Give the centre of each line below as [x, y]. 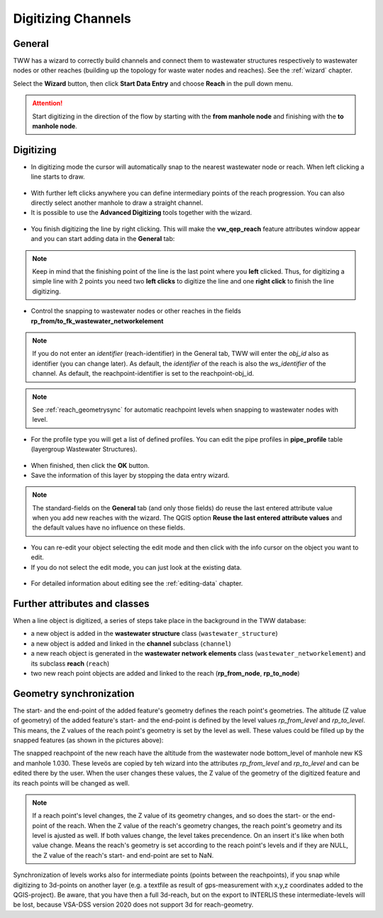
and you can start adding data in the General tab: [103, 239]
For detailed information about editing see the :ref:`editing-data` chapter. [137, 583]
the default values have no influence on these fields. [109, 527]
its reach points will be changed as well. [72, 783]
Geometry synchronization [74, 694]
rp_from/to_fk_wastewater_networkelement [97, 321]
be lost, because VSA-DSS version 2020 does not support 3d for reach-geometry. [133, 905]
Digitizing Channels [72, 18]
